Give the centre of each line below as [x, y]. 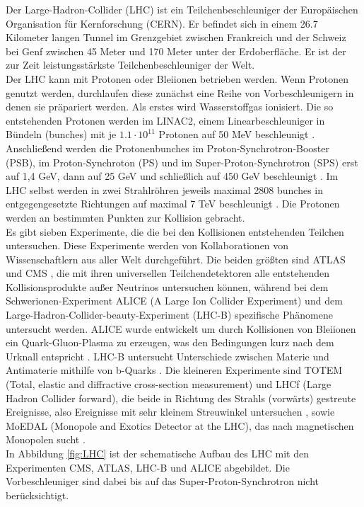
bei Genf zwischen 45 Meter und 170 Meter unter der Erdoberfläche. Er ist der [176, 51]
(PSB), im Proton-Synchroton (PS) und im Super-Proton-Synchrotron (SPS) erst [182, 162]
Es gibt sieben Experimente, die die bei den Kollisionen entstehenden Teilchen [175, 231]
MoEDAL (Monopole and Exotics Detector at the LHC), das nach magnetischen [180, 425]
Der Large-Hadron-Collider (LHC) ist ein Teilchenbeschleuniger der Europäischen [182, 9]
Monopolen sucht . [46, 439]
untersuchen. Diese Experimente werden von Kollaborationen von [147, 245]
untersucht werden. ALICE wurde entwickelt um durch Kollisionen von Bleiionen [181, 328]
